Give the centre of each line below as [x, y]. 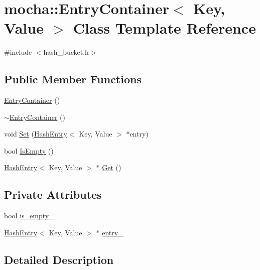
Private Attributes [53, 194]
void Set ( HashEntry [36, 134]
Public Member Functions [73, 79]
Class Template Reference [164, 28]
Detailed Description [59, 259]
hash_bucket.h [66, 52]
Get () [112, 167]
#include [18, 52]
